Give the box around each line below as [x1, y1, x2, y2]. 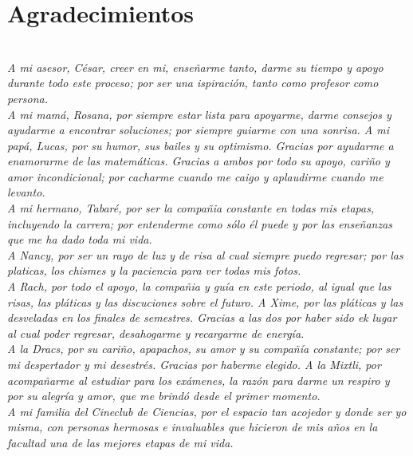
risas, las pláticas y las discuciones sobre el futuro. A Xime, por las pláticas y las [7, 293, 403, 310]
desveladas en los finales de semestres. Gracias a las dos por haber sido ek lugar [7, 309, 397, 326]
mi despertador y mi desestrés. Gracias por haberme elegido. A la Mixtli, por [7, 356, 381, 372]
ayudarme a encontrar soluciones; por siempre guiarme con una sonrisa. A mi [7, 121, 390, 138]
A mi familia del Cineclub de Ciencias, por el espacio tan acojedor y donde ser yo [7, 402, 407, 419]
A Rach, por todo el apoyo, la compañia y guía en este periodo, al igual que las [7, 278, 391, 295]
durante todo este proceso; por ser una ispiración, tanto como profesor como [7, 74, 379, 91]
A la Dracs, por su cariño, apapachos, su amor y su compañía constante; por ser [7, 340, 400, 357]
